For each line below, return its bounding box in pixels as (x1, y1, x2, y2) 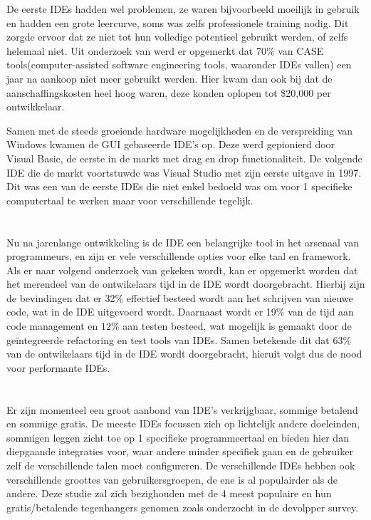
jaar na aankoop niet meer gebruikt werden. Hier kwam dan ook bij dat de (6, 71, 333, 85)
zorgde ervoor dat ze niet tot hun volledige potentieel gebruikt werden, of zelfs (6, 29, 348, 44)
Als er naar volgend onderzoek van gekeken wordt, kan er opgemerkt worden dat (6, 262, 358, 277)
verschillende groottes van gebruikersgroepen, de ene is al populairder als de (6, 472, 338, 487)
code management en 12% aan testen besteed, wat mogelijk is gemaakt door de (6, 318, 352, 333)
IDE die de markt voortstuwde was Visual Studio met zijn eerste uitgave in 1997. (6, 165, 362, 180)
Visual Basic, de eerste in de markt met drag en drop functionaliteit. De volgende (6, 150, 362, 165)
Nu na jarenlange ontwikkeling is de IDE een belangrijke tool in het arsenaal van (6, 234, 359, 249)
